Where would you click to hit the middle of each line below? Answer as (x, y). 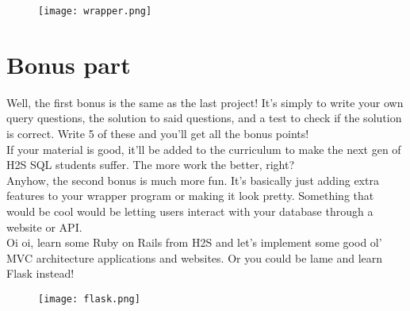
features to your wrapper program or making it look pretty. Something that (190, 196)
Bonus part (69, 64)
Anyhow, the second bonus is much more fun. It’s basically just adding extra (193, 180)
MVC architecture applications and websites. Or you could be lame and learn (195, 257)
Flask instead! (40, 273)
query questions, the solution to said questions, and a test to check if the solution (204, 118)
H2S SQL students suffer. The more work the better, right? (151, 165)
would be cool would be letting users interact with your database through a (190, 211)
